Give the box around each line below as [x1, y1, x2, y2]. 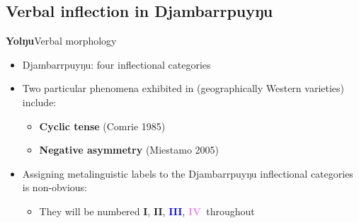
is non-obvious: [22, 180, 87, 195]
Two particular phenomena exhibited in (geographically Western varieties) [22, 81, 345, 96]
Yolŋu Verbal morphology [6, 33, 117, 48]
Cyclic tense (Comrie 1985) [39, 118, 166, 133]
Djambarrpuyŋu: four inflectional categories [22, 57, 211, 72]
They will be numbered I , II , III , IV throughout [39, 203, 255, 218]
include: [22, 94, 57, 109]
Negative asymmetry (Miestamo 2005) [39, 142, 220, 157]
